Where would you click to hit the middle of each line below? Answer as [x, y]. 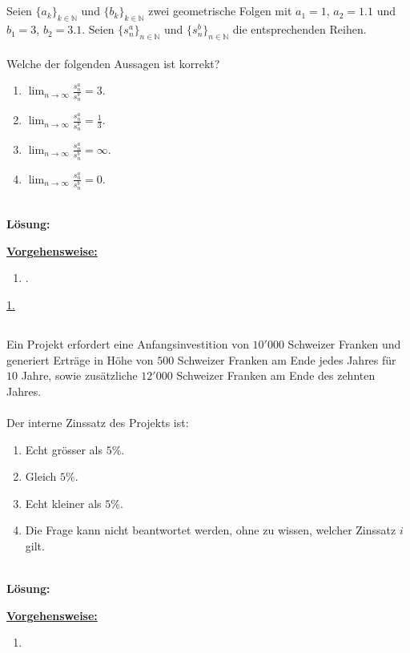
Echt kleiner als [63, 503]
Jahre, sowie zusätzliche [79, 375]
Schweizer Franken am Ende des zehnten [276, 375]
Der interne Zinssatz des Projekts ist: [98, 422]
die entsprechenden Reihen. [299, 29]
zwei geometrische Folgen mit [220, 11]
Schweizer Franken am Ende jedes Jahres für [287, 359]
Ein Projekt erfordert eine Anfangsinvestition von [128, 344]
